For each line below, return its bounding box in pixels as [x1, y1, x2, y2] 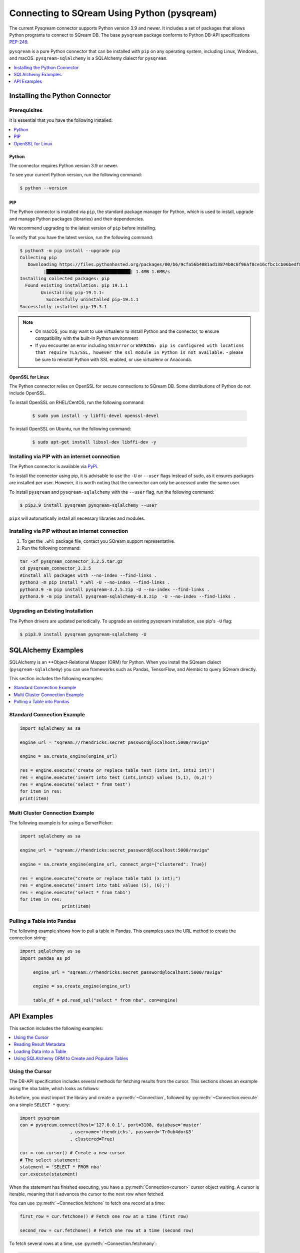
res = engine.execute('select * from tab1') [19, 890, 131, 895]
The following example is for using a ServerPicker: [9, 820, 113, 826]
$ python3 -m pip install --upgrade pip [19, 248, 120, 253]
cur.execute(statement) [19, 1171, 78, 1177]
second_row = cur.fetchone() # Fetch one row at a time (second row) [19, 1228, 194, 1233]
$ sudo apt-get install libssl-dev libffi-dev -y [32, 439, 156, 445]
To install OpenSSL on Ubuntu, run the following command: [9, 426, 131, 432]
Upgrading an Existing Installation [9, 607, 93, 614]
